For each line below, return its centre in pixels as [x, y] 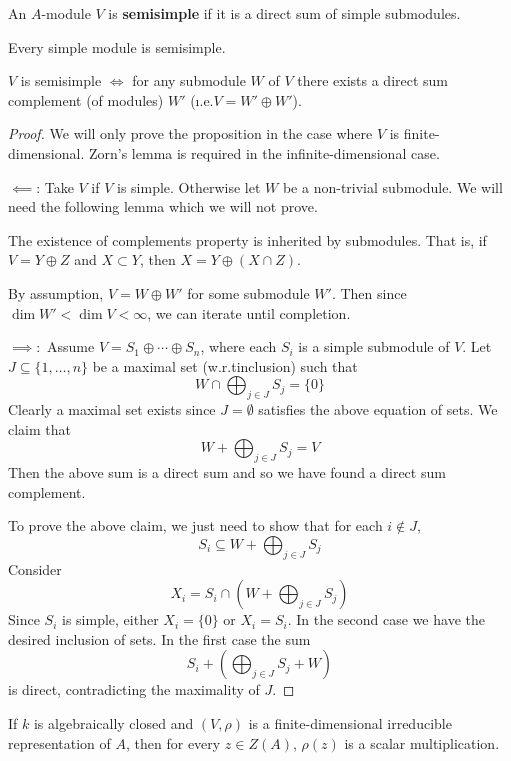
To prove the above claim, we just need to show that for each [195, 525]
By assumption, [56, 292]
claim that [39, 428]
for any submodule [189, 80]
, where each [238, 346]
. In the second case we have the [386, 619]
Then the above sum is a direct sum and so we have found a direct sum [227, 472]
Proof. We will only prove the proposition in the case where [190, 133]
